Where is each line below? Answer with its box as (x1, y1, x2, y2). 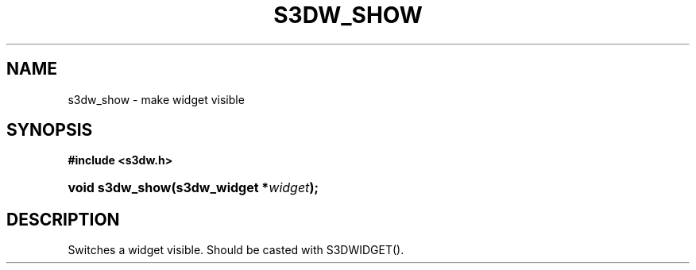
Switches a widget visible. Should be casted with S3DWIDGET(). (68, 243, 404, 257)
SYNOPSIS (6, 120, 93, 141)
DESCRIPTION (6, 209, 120, 229)
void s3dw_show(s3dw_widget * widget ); (68, 179, 319, 196)
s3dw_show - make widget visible (68, 92, 245, 106)
